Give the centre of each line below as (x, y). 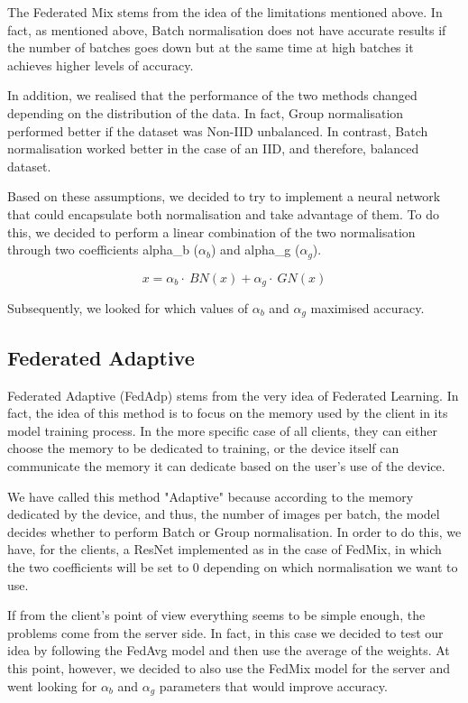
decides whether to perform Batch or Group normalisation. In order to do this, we (234, 531)
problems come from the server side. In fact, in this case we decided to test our (225, 632)
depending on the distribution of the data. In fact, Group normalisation (206, 112)
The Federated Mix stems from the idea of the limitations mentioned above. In (225, 12)
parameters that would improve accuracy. (273, 685)
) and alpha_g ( (256, 250)
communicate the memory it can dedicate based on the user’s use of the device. (226, 466)
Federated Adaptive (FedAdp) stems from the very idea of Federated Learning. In (233, 395)
